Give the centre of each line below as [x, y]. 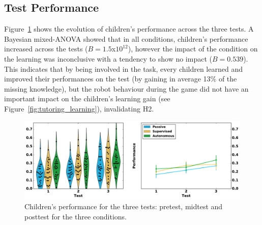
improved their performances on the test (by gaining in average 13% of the [121, 79]
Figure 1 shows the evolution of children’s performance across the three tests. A [129, 29]
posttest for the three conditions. [76, 216]
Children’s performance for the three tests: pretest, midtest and [124, 206]
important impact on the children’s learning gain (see [87, 99]
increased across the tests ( [46, 49]
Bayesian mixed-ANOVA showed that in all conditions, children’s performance [126, 38]
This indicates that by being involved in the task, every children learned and [123, 68]
